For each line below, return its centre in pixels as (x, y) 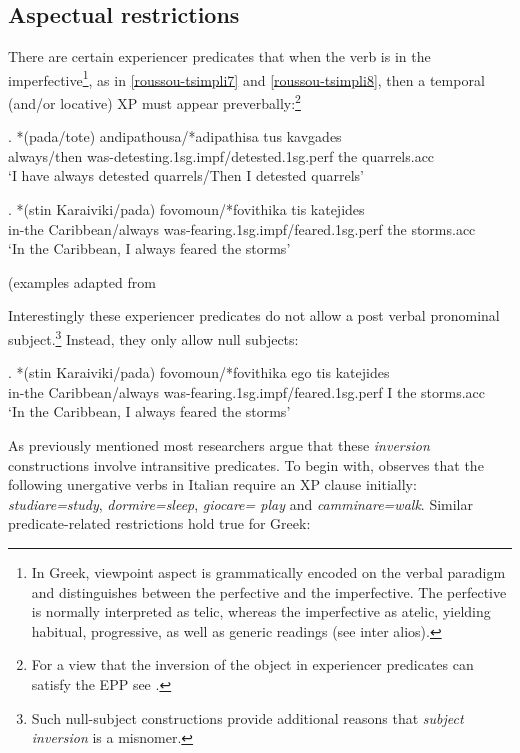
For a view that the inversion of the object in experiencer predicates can (252, 664)
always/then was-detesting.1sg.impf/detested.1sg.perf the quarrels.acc (221, 155)
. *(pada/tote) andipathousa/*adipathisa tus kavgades (175, 136)
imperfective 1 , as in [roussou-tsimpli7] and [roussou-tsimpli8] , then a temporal (246, 78)
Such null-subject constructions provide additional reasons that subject (247, 717)
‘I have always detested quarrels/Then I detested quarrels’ (186, 175)
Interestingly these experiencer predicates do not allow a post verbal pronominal (254, 315)
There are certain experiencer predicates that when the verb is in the (219, 56)
